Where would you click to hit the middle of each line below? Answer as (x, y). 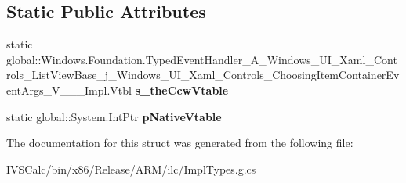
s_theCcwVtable (182, 90)
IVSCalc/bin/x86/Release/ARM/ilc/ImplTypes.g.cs (131, 169)
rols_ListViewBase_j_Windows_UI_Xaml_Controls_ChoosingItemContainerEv (203, 75)
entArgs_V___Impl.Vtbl (69, 90)
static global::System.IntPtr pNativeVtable (114, 116)
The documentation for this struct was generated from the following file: (180, 143)
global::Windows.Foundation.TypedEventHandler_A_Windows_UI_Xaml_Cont (202, 59)
